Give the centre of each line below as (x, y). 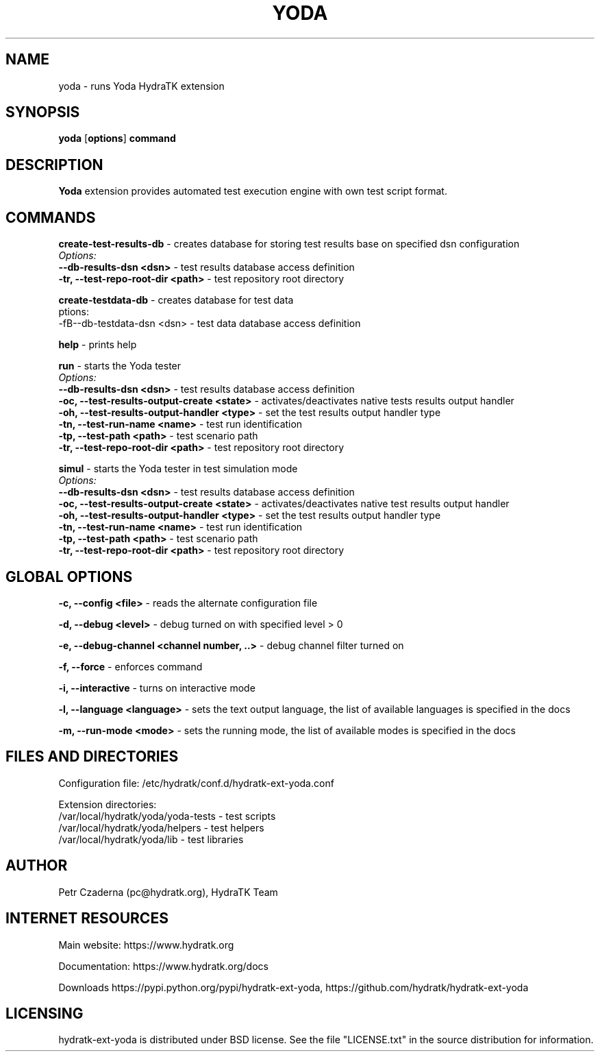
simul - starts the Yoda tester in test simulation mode (178, 469)
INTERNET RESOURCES (87, 919)
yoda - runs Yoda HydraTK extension (141, 86)
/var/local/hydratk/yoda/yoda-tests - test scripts (167, 816)
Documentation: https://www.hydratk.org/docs (163, 966)
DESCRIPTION (54, 165)
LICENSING (45, 1013)
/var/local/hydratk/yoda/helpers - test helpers (161, 827)
